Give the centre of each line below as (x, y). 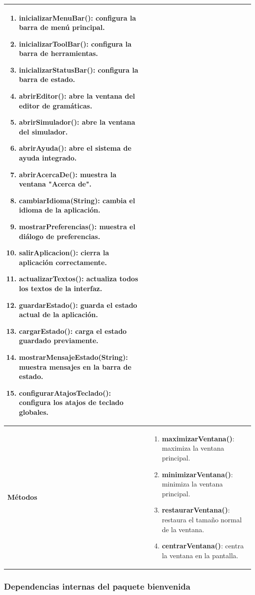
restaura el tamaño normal (202, 519)
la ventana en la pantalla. (200, 555)
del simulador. (43, 131)
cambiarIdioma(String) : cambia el (77, 200)
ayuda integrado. (48, 158)
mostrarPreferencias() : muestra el (77, 226)
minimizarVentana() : (197, 474)
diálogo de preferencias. (60, 236)
